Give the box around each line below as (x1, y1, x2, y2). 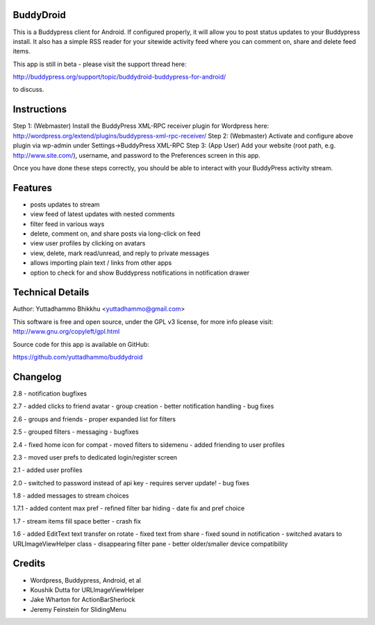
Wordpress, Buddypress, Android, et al (30, 576, 142, 584)
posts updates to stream (30, 200, 100, 209)
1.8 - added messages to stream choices (12, 492, 129, 500)
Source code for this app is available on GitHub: (12, 340, 149, 348)
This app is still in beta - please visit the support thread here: (12, 60, 187, 68)
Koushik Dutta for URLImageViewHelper (30, 585, 144, 594)
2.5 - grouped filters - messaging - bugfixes (12, 428, 139, 436)
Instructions (12, 104, 67, 115)
